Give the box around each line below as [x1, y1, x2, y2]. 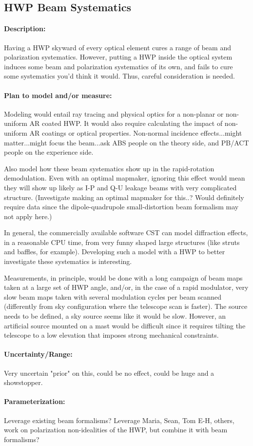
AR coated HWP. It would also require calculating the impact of [29, 118, 223, 128]
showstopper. [4, 377, 43, 387]
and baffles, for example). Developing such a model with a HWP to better [4, 246, 225, 257]
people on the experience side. [4, 147, 94, 157]
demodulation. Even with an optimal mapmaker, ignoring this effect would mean [4, 173, 245, 183]
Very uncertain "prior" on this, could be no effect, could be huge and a [4, 367, 214, 378]
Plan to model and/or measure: [4, 90, 112, 100]
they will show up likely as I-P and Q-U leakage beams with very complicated [4, 182, 237, 192]
